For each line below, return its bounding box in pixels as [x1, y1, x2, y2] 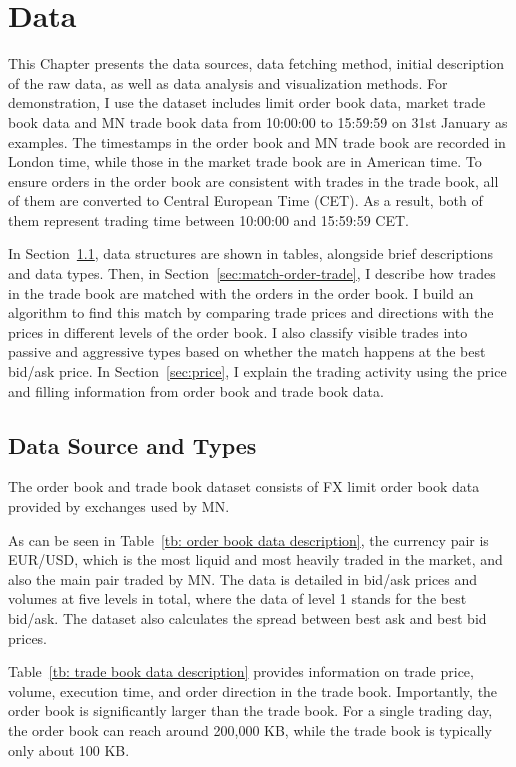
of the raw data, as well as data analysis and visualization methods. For [8, 72, 448, 93]
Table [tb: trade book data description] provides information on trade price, [8, 661, 474, 682]
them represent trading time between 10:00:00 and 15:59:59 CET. [8, 209, 409, 230]
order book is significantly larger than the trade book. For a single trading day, [8, 700, 493, 721]
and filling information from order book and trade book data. [8, 380, 384, 401]
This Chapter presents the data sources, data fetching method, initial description [8, 53, 505, 74]
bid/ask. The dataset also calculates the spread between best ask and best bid [8, 607, 487, 628]
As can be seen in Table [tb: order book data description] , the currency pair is [8, 529, 489, 550]
